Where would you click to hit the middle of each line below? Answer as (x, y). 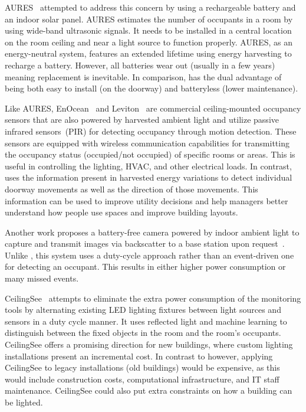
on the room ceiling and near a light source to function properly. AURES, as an (149, 42)
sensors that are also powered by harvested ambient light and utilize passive (142, 120)
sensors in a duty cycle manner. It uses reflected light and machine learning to (146, 321)
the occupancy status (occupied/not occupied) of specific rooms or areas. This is (150, 154)
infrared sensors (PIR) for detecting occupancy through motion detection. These (151, 131)
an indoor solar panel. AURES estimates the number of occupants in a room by (149, 19)
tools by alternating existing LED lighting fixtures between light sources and (143, 310)
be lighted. (24, 402)
